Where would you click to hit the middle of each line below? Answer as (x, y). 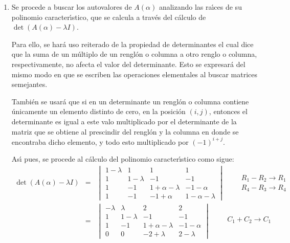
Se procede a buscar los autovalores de (72, 7)
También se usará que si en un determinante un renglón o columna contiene (130, 101)
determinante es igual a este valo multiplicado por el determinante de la (124, 121)
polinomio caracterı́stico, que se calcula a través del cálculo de (109, 17)
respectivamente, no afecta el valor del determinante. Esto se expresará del (128, 64)
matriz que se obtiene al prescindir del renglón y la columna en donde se (125, 131)
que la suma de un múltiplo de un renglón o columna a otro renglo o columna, (134, 54)
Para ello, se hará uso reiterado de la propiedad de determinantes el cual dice (132, 44)
